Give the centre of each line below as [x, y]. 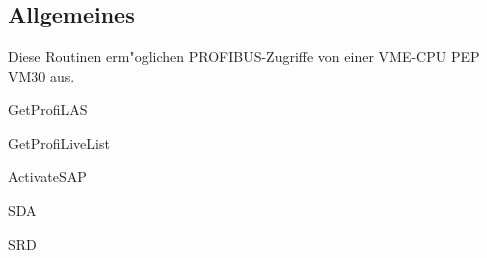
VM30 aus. [41, 75]
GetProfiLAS [48, 109]
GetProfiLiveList [59, 142]
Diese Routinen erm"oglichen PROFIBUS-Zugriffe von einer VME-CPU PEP [244, 56]
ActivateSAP [47, 176]
